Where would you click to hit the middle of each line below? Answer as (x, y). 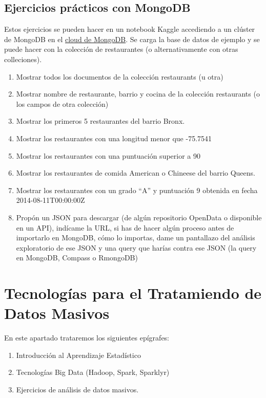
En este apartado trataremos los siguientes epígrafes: (87, 338)
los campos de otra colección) (62, 103)
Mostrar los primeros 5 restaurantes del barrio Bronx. (100, 121)
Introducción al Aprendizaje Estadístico (78, 355)
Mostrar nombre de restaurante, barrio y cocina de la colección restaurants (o (138, 94)
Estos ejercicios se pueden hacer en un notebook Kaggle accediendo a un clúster (130, 29)
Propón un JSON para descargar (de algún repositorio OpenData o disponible (139, 217)
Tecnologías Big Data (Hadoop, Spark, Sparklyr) (93, 372)
